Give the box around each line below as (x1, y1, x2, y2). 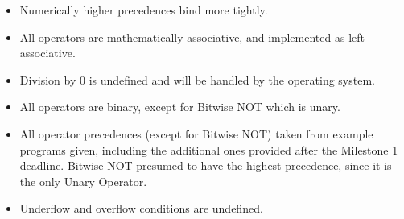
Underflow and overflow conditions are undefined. (19, 200, 263, 217)
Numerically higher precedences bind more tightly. (19, 2, 268, 18)
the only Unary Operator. (19, 172, 147, 189)
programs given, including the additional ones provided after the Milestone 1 (19, 141, 398, 158)
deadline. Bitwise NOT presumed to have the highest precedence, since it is (19, 157, 392, 174)
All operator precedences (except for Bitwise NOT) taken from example (19, 125, 373, 142)
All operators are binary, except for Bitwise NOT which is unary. (19, 98, 340, 115)
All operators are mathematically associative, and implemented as (19, 28, 345, 45)
